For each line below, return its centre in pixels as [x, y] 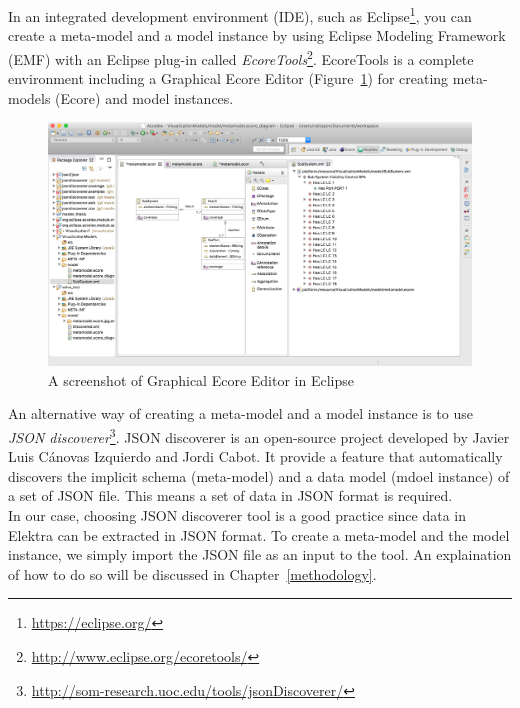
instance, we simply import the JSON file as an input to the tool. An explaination [260, 554]
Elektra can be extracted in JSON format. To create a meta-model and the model [259, 534]
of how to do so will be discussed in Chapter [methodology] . [192, 573]
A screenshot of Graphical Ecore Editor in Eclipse [201, 379]
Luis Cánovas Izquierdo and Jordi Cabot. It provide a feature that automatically [255, 456]
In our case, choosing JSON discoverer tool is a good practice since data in [237, 514]
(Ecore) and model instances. [144, 97]
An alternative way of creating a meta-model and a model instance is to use [240, 413]
